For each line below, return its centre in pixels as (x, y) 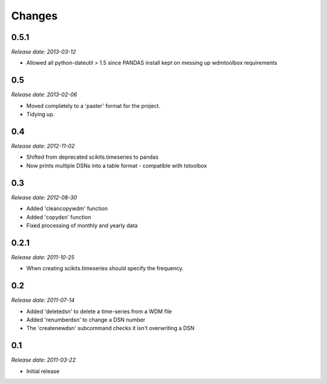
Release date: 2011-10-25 (43, 257)
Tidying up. (41, 114)
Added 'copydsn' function (59, 217)
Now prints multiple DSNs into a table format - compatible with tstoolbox (117, 165)
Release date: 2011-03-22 (43, 360)
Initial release (43, 371)
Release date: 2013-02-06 (44, 94)
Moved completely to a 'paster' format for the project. (93, 105)
